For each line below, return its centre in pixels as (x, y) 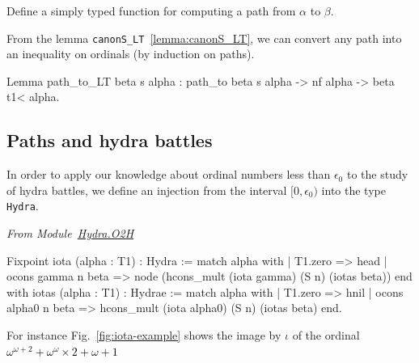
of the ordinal (326, 335)
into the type (353, 190)
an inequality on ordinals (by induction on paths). (131, 54)
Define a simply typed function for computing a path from (151, 11)
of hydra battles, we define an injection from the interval (147, 190)
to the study (377, 174)
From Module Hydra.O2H (70, 233)
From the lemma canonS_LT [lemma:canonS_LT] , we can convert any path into (204, 38)
